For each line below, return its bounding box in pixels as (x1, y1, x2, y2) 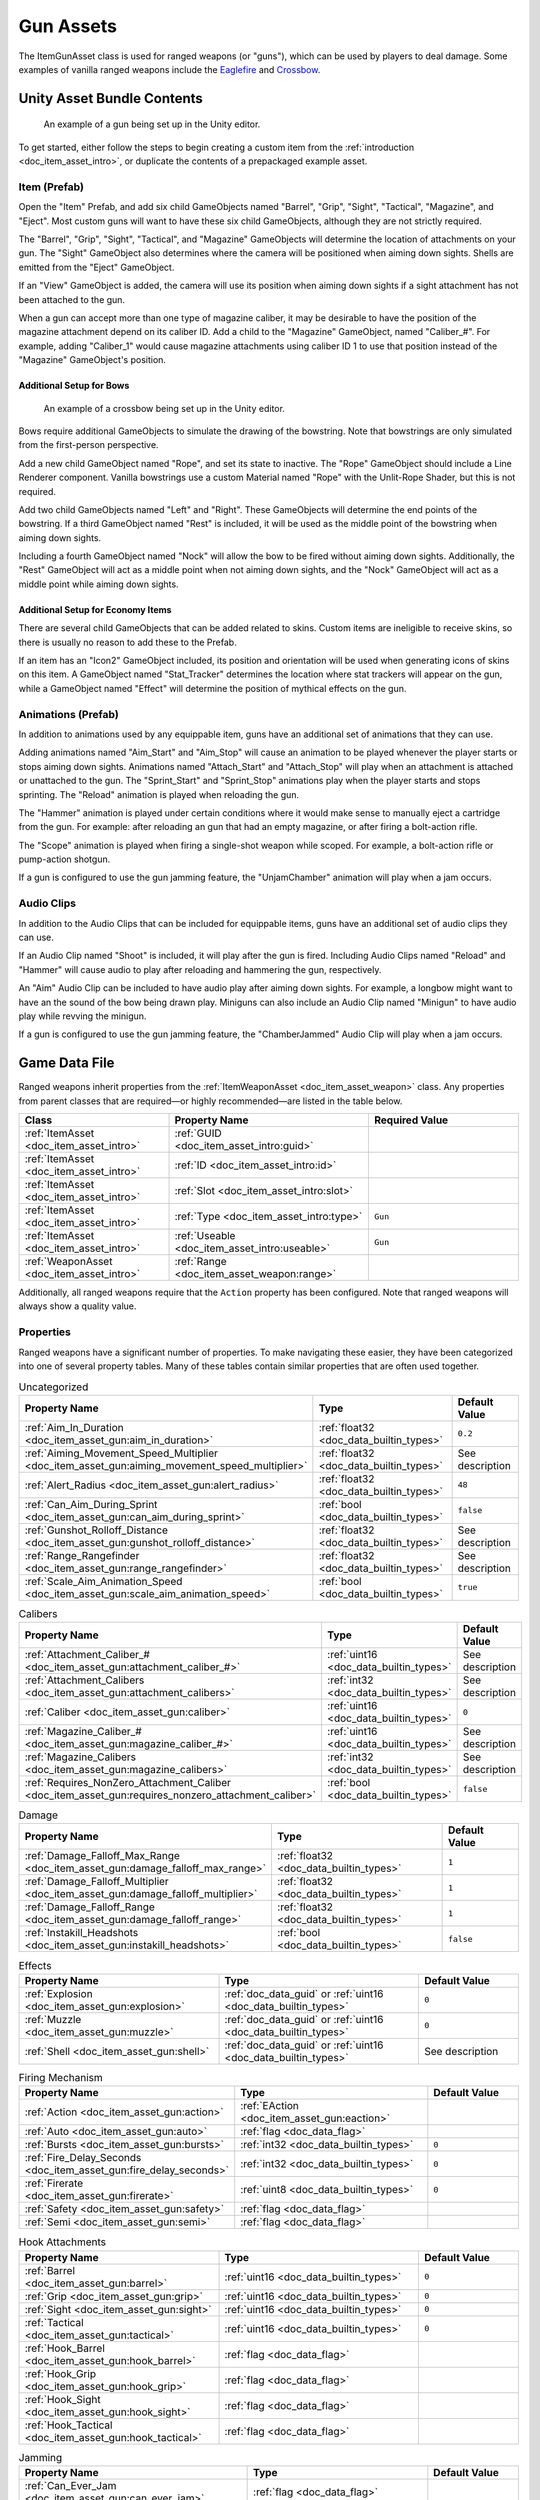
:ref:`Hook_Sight (24, 2392, 101, 2406)
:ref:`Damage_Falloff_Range (24, 1900, 155, 1914)
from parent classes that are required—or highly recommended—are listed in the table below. (18, 1095, 403, 1107)
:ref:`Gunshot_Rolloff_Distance (24, 1523, 169, 1537)
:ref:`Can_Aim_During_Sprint (24, 1497, 158, 1511)
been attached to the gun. (18, 293, 125, 305)
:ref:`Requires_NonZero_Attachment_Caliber (24, 1776, 232, 1790)
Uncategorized (18, 1380, 89, 1394)
